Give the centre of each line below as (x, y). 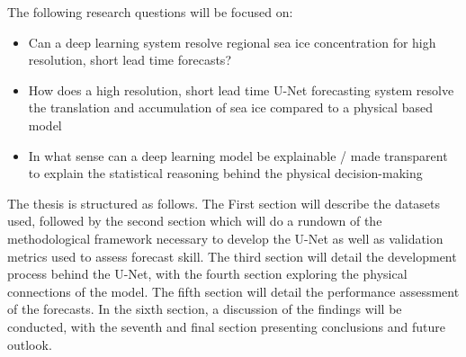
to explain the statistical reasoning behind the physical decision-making (225, 173)
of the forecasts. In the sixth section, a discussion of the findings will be (205, 309)
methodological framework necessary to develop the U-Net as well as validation (225, 238)
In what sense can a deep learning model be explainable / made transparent (238, 155)
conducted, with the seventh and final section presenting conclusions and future (226, 326)
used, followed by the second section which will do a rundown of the (195, 221)
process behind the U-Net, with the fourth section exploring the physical (207, 274)
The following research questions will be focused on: (150, 12)
